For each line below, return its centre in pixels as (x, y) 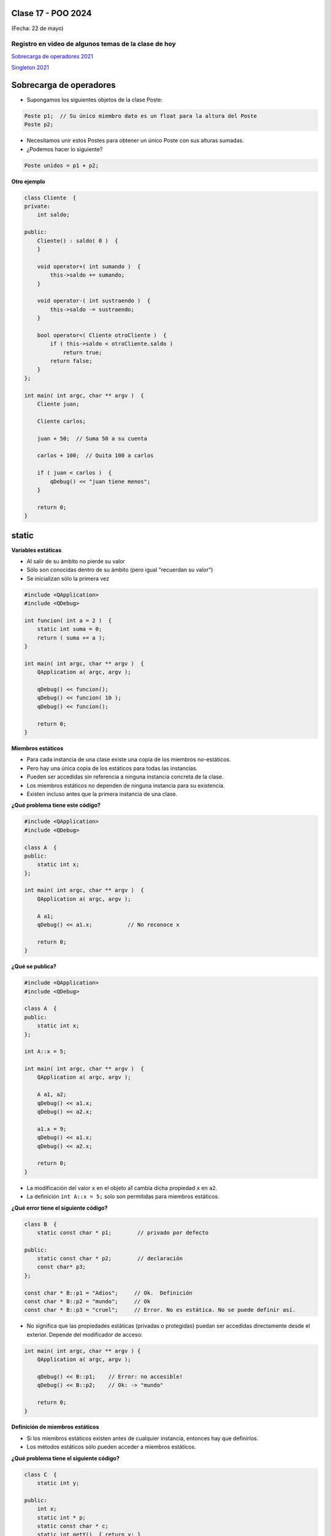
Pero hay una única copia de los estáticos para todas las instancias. (112, 768)
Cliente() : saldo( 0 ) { (78, 241)
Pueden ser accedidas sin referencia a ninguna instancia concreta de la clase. (125, 777)
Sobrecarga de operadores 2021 (52, 56)
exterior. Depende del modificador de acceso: (85, 1334)
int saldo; (53, 215)
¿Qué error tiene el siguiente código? (59, 1208)
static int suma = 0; (70, 629)
